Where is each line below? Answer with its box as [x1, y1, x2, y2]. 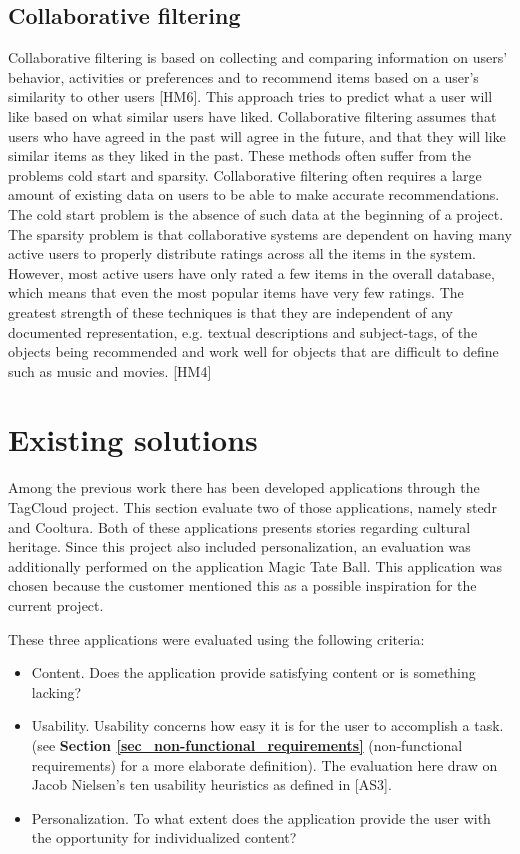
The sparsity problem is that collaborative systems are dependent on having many [8, 223, 512, 244]
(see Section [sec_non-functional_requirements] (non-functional [31, 734, 463, 755]
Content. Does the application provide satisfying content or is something [31, 662, 476, 683]
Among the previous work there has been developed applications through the [8, 477, 480, 498]
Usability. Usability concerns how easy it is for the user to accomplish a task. [31, 715, 504, 736]
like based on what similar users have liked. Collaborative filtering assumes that [8, 105, 497, 126]
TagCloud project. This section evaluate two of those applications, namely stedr [8, 497, 497, 518]
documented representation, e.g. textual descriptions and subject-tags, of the [8, 321, 478, 342]
